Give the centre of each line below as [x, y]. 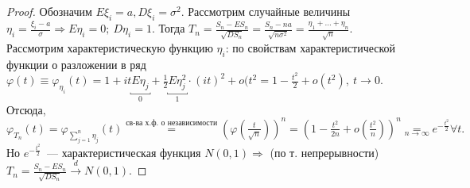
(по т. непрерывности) [324, 152]
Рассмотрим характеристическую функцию [110, 48]
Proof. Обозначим [49, 11]
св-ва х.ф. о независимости [172, 123]
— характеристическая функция [124, 152]
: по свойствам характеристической [311, 48]
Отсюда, [26, 109]
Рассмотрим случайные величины [269, 11]
